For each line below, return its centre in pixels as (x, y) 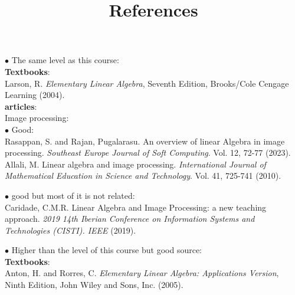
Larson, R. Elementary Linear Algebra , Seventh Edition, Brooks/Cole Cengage (147, 83)
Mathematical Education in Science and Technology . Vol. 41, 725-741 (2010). (143, 176)
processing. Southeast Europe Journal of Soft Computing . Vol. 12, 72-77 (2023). (148, 153)
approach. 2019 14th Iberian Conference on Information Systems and (130, 219)
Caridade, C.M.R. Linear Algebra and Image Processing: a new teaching (136, 207)
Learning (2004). (35, 95)
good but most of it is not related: (73, 195)
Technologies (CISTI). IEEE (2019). (71, 230)
